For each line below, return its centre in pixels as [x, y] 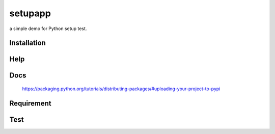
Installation [28, 43]
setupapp [30, 13]
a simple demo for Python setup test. [48, 29]
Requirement [31, 103]
